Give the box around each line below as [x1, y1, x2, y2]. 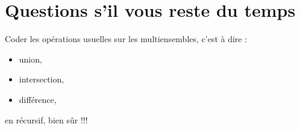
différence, [19, 93, 57, 105]
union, [19, 52, 42, 65]
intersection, [19, 73, 64, 85]
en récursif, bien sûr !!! [5, 113, 88, 126]
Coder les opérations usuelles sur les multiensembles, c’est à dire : [5, 32, 248, 45]
